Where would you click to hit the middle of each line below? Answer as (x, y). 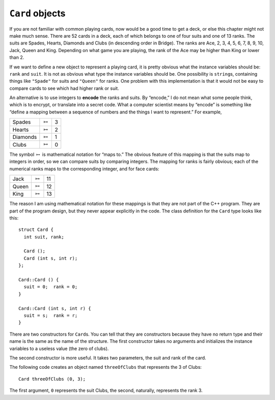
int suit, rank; (44, 237)
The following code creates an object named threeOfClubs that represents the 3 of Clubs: (106, 367)
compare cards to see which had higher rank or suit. (64, 88)
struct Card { (36, 230)
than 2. (17, 57)
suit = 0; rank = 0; (51, 287)
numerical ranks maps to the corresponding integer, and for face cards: (85, 169)
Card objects (37, 13)
